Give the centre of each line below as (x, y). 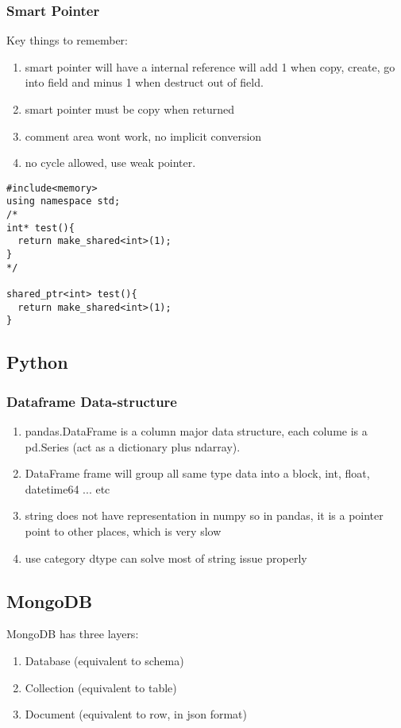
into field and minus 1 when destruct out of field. (144, 82)
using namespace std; (64, 201)
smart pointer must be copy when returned (129, 109)
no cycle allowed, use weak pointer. (110, 163)
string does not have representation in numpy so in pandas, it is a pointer (204, 515)
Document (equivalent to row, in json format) (136, 714)
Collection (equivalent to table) (101, 687)
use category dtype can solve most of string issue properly (166, 558)
